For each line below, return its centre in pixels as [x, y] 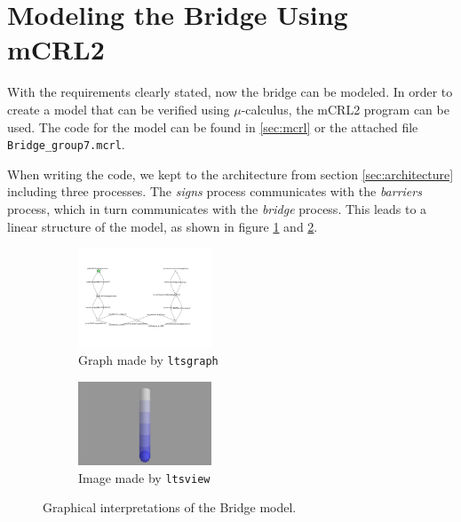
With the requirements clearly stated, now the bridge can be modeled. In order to [230, 92]
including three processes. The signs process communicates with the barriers [215, 191]
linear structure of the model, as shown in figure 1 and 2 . [163, 226]
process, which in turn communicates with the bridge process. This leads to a [217, 208]
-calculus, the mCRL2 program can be [345, 109]
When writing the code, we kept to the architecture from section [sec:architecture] [230, 174]
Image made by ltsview [144, 477]
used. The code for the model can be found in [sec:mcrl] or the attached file [213, 127]
